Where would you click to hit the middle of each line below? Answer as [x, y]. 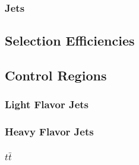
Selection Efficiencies [70, 41]
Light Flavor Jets [47, 104]
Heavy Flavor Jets [49, 132]
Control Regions [56, 75]
